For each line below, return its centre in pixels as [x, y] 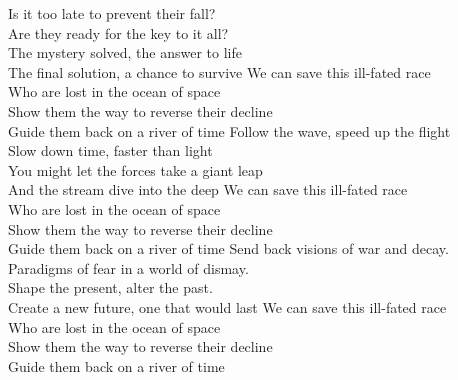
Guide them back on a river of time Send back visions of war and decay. [228, 248]
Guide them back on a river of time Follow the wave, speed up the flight [229, 130]
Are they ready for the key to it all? [118, 32]
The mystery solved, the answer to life [125, 52]
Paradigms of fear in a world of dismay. [128, 267]
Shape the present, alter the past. [110, 287]
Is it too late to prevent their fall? [112, 13]
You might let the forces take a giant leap [135, 169]
